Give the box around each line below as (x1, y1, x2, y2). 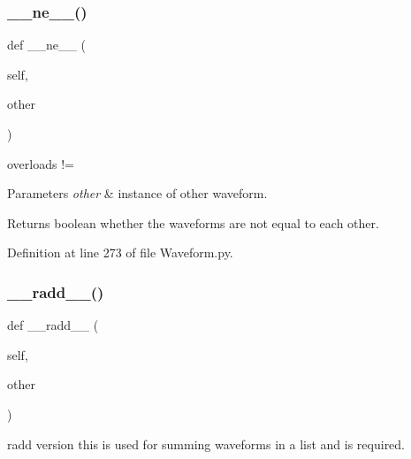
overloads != (7, 154, 74, 172)
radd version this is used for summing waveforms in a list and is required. (7, 434, 406, 453)
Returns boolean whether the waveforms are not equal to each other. (7, 213, 379, 232)
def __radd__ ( (7, 316, 99, 334)
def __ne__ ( (7, 35, 87, 54)
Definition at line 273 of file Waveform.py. (7, 243, 233, 262)
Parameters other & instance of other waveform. (7, 184, 268, 203)
